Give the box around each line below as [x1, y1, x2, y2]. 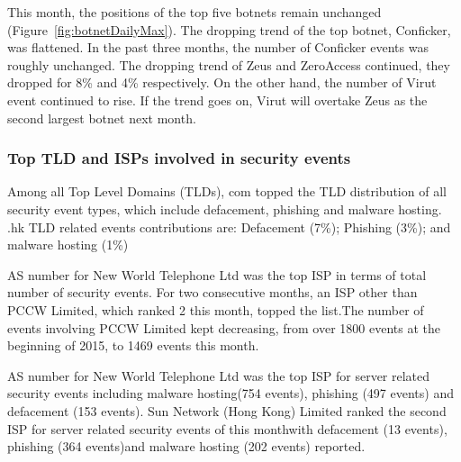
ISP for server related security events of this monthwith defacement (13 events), [7, 419, 447, 438]
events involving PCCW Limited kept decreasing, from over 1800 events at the [7, 318, 440, 337]
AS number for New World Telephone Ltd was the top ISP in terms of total [7, 265, 427, 284]
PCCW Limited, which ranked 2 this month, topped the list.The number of [7, 300, 424, 319]
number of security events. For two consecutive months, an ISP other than [7, 283, 418, 302]
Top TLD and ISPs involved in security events [7, 147, 351, 169]
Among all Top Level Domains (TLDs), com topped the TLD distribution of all [7, 182, 447, 201]
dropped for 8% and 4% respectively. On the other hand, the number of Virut [7, 73, 437, 92]
